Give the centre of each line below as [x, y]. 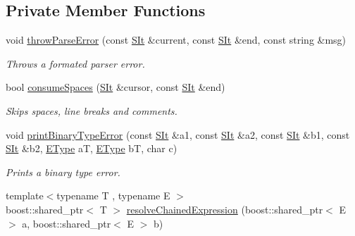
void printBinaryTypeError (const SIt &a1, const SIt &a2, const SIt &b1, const [178, 134]
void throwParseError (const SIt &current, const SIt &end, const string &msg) [176, 40]
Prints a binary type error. [63, 172]
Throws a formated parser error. [75, 63]
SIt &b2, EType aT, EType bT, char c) [92, 148]
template [25, 195]
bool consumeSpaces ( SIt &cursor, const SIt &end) [116, 87]
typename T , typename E [113, 195]
